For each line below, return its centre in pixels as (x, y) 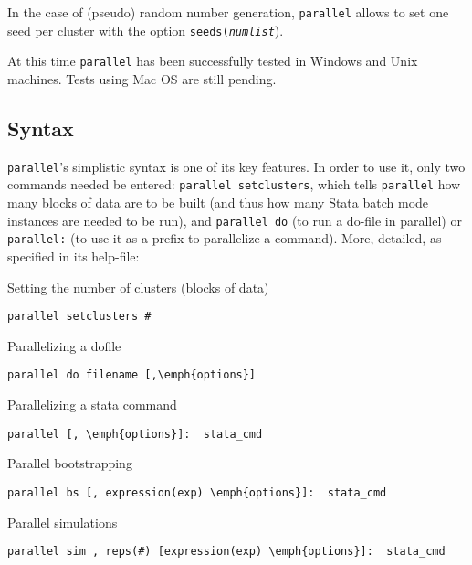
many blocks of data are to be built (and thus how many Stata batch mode (218, 203)
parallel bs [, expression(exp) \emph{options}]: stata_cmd (197, 492)
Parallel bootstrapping (70, 463)
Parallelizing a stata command (92, 405)
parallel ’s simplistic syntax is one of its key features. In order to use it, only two (236, 166)
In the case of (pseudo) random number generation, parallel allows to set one (228, 12)
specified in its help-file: (73, 256)
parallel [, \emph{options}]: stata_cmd (135, 434)
